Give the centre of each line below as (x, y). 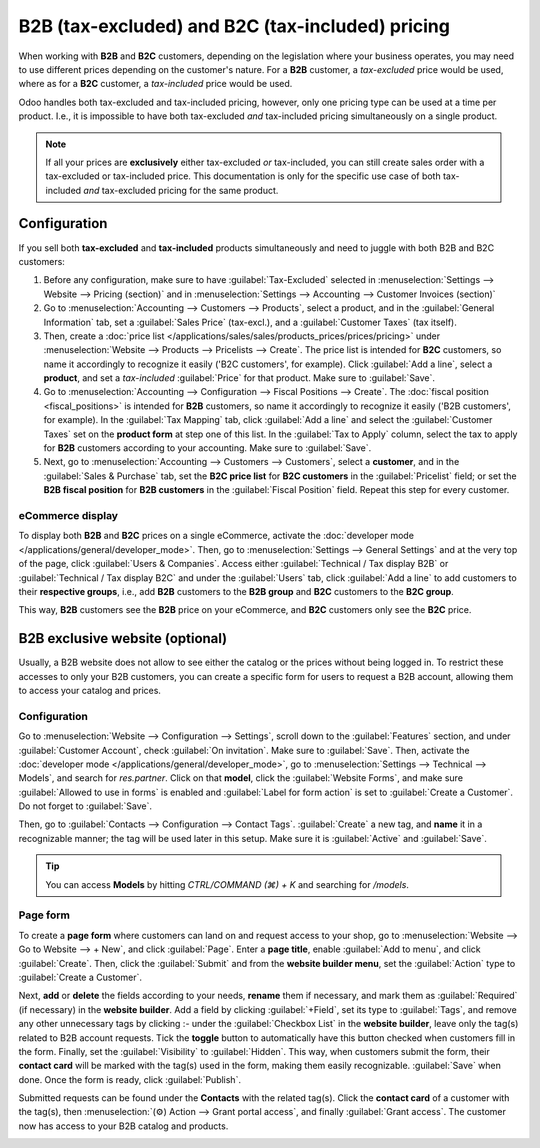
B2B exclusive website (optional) (123, 638)
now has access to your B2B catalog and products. (123, 1126)
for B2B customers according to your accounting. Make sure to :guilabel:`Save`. (207, 448)
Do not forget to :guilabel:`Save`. (85, 806)
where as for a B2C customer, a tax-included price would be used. (155, 84)
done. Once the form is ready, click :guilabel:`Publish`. (130, 1079)
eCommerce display (68, 515)
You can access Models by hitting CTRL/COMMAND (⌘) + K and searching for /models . (227, 884)
